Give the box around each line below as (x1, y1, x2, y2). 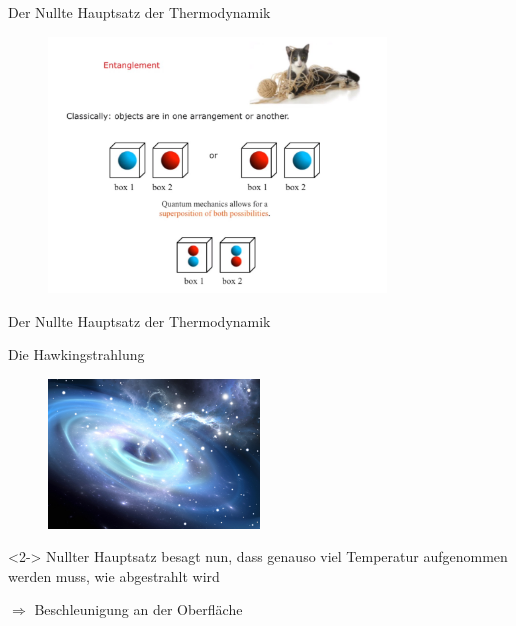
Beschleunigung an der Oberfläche (34, 599, 243, 620)
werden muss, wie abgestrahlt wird (8, 565, 220, 586)
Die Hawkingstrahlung (8, 344, 145, 365)
